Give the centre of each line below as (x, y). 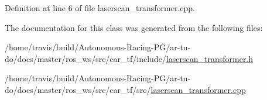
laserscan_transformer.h (210, 58)
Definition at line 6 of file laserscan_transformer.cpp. (100, 8)
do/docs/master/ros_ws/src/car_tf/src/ (78, 89)
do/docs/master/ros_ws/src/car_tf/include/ (85, 58)
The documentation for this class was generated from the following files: (134, 27)
